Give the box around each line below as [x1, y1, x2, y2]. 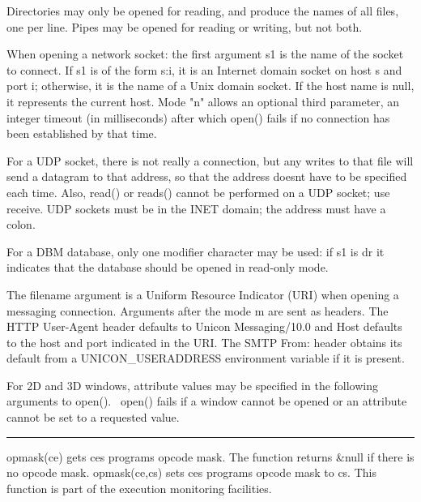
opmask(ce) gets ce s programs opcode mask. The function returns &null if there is [6, 448, 415, 465]
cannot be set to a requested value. [6, 409, 180, 426]
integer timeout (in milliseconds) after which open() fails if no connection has [6, 109, 390, 126]
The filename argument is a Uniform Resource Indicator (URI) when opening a [6, 285, 399, 302]
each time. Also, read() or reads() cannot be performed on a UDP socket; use [6, 183, 390, 200]
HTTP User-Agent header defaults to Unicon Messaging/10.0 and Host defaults [6, 318, 402, 335]
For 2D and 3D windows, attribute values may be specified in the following [6, 376, 379, 393]
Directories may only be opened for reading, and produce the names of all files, [6, 2, 399, 19]
